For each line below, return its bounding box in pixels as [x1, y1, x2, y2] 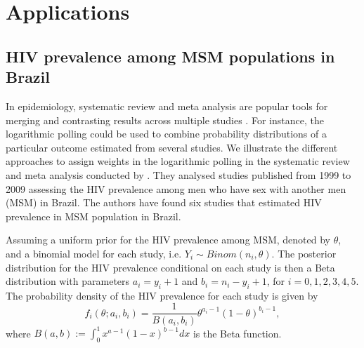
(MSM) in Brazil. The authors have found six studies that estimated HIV [6, 195, 322, 210]
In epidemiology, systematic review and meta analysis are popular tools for [6, 98, 328, 113]
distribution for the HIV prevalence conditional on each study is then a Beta [6, 260, 335, 274]
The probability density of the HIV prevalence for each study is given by [6, 288, 318, 302]
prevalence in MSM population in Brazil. [6, 208, 181, 223]
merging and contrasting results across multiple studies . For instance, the [6, 112, 324, 127]
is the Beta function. [193, 326, 282, 340]
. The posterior [271, 246, 337, 260]
